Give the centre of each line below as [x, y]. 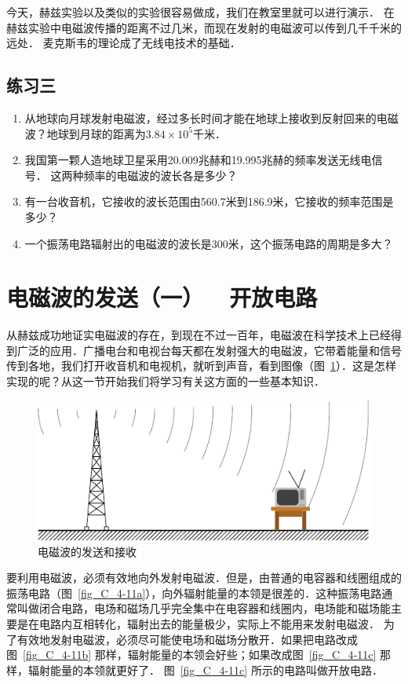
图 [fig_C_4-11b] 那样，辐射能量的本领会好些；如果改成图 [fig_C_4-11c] [191, 655]
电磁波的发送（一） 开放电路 [162, 297]
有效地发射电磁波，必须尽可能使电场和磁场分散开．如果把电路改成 [187, 639]
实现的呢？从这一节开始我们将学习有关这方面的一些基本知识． [166, 381]
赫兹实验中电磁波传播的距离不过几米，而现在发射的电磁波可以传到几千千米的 [204, 27]
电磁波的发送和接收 [87, 551]
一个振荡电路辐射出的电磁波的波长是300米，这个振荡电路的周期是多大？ [209, 243]
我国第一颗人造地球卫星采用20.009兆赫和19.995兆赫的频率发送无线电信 [204, 160]
